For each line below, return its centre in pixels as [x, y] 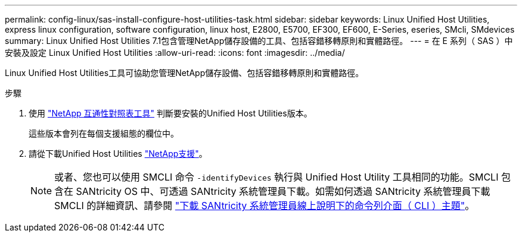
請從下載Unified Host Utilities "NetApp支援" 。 [118, 154]
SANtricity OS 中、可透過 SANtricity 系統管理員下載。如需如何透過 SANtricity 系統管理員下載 [283, 191]
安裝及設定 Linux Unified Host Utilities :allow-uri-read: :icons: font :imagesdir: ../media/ [175, 53]
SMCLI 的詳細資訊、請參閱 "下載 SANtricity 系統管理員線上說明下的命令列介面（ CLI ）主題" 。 [265, 206]
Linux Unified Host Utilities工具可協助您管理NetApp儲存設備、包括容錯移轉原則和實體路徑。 [184, 73]
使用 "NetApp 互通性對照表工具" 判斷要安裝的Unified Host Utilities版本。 [170, 113]
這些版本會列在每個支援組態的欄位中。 [104, 133]
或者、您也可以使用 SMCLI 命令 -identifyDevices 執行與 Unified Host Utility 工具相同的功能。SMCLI [276, 177]
